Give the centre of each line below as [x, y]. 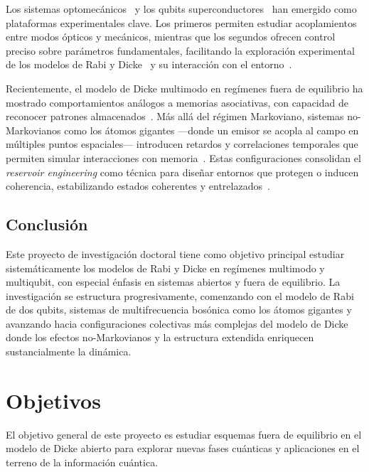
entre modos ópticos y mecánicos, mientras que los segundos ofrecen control [171, 37]
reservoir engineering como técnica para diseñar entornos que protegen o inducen [182, 172]
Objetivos [53, 400]
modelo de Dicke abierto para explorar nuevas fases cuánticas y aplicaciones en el [183, 448]
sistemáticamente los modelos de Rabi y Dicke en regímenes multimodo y [165, 268]
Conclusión [47, 224]
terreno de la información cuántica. [82, 462]
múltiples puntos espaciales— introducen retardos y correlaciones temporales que [182, 144]
